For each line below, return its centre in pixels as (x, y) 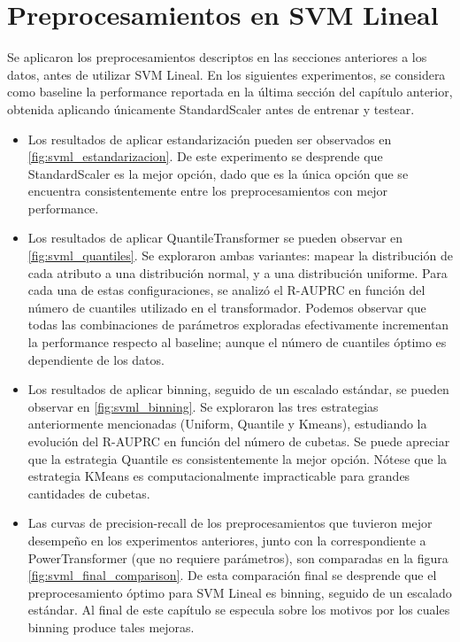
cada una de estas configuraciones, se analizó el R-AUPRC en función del (226, 290)
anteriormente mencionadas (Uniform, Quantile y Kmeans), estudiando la (227, 424)
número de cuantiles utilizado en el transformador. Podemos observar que (227, 307)
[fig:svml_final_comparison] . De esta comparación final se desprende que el (232, 575)
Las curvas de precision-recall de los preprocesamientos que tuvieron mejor (230, 523)
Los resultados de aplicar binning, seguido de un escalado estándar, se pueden (238, 389)
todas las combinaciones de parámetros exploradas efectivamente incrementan (238, 325)
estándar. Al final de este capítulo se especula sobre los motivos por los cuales (239, 610)
